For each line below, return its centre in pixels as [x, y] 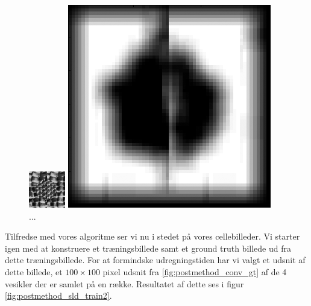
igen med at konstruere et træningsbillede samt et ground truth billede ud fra [148, 248]
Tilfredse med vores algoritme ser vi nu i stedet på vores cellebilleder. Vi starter [152, 236]
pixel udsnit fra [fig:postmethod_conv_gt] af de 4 [195, 271]
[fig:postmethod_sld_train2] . [58, 295]
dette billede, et [34, 271]
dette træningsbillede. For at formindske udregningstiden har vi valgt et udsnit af [155, 260]
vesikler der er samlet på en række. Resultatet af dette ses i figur [124, 283]
